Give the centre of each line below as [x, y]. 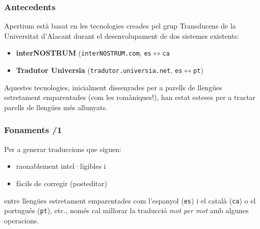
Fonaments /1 [33, 130]
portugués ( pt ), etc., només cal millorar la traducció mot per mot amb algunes [126, 210]
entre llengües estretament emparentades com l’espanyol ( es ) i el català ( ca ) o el [130, 200]
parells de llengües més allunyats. [56, 107]
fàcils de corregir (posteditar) [62, 183]
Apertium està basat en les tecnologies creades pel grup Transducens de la [120, 26]
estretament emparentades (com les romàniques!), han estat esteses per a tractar [130, 97]
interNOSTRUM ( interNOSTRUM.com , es [84, 53]
